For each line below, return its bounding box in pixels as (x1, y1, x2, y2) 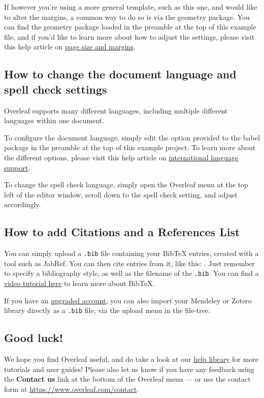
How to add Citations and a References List (4, 224, 240, 240)
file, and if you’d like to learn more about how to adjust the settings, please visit (4, 31, 255, 42)
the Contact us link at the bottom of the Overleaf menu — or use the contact (4, 374, 251, 384)
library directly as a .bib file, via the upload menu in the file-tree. (4, 305, 211, 316)
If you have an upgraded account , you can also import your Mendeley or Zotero (4, 295, 252, 305)
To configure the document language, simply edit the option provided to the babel (4, 132, 260, 143)
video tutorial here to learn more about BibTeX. (4, 278, 155, 289)
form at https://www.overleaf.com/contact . (4, 383, 139, 394)
